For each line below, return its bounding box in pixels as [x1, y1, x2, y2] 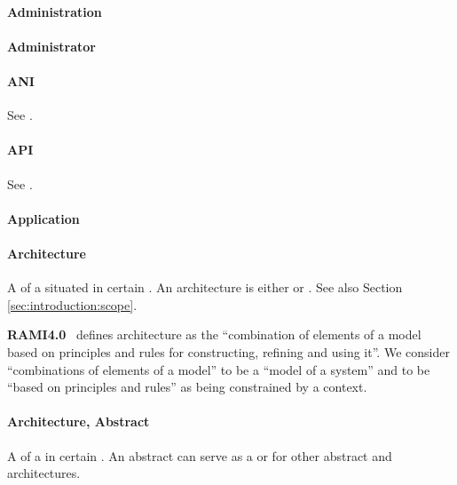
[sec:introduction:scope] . [7, 295, 138, 314]
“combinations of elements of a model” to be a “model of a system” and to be [7, 360, 430, 378]
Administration [7, 2, 102, 20]
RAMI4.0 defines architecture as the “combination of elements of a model [7, 325, 422, 344]
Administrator [7, 36, 96, 55]
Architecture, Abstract [7, 412, 150, 431]
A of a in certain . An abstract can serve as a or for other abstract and [7, 446, 392, 465]
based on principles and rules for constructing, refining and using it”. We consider [7, 342, 450, 361]
